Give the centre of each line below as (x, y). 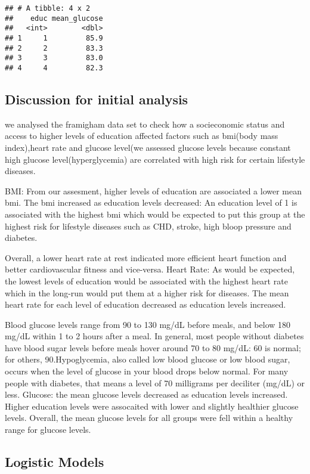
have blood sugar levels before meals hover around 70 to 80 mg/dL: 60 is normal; (153, 347)
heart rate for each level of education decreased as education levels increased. (145, 304)
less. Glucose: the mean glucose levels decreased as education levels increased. (146, 394)
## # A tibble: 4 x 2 (48, 8)
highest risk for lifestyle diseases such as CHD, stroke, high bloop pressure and (148, 226)
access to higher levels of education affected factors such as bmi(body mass (142, 136)
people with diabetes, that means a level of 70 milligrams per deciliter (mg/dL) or (155, 382)
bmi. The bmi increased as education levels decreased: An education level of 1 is (151, 202)
